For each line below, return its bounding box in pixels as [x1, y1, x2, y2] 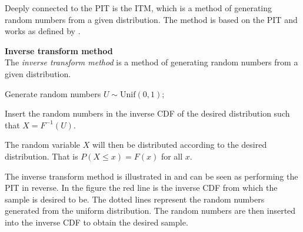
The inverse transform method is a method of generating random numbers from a [5, 56, 298, 68]
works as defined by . [5, 25, 81, 37]
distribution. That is [5, 150, 78, 162]
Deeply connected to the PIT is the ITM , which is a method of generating [5, 2, 272, 14]
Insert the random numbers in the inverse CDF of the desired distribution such [5, 107, 290, 120]
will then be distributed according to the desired [92, 138, 267, 151]
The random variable [5, 138, 81, 151]
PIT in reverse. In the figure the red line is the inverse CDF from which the [5, 181, 278, 194]
